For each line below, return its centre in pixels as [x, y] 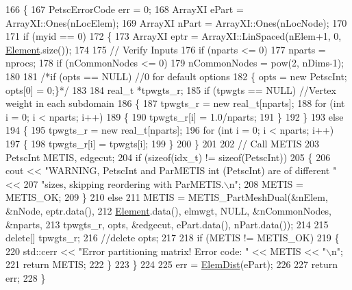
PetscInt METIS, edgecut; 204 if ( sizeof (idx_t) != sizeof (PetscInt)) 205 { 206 [168, 157]
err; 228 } [26, 277]
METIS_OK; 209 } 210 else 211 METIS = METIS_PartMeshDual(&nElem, [167, 197]
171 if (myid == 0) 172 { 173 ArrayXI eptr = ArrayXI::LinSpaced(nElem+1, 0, [174, 36]
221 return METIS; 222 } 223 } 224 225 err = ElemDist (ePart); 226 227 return [172, 264]
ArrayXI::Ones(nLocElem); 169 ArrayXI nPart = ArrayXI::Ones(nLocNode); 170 [176, 22]
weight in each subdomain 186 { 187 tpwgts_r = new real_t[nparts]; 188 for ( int [175, 103]
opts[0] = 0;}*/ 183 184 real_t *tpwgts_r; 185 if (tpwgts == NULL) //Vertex [171, 89]
